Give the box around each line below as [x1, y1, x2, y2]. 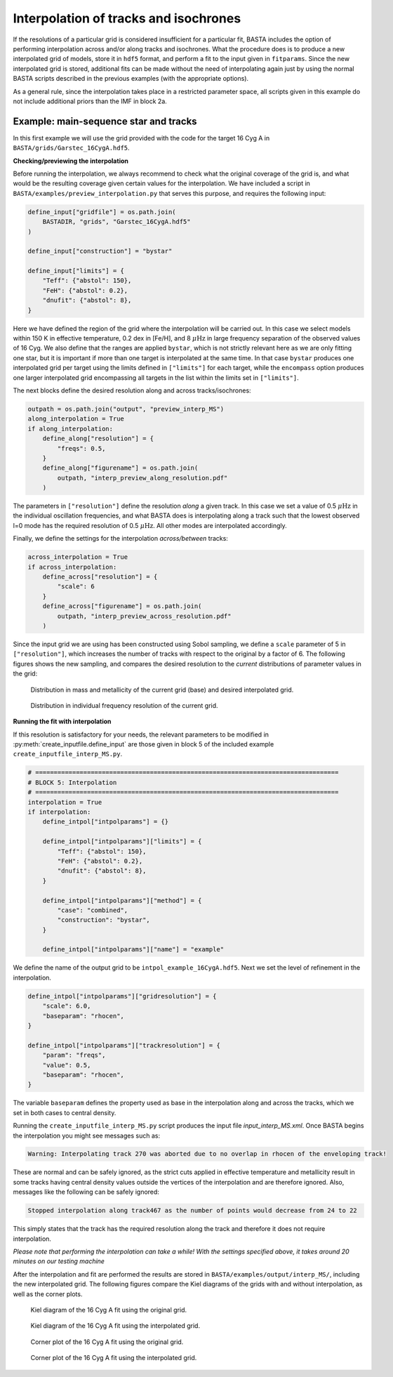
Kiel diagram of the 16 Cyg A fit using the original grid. [30, 1305, 187, 1314]
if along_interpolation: [27, 425, 114, 433]
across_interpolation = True [27, 553, 128, 561]
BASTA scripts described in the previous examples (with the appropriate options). [13, 74, 249, 83]
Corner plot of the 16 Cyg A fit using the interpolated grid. [30, 1354, 197, 1362]
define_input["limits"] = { [27, 267, 124, 275]
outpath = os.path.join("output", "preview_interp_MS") [27, 404, 225, 413]
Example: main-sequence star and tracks [13, 115, 197, 127]
